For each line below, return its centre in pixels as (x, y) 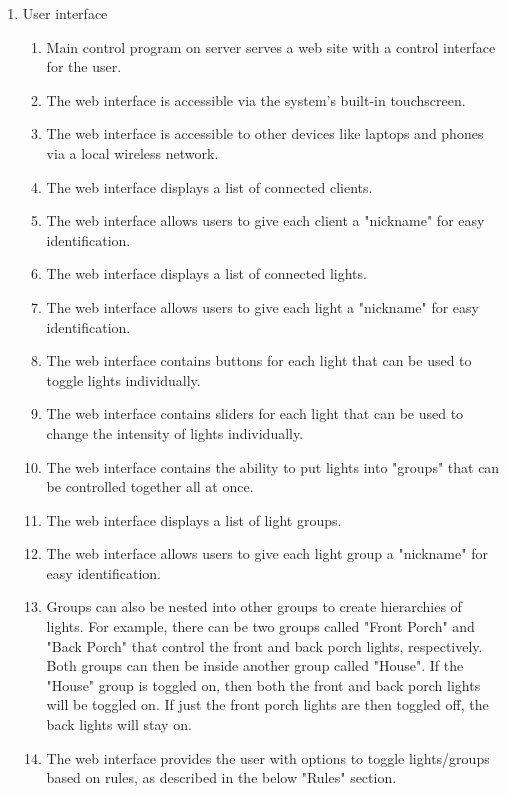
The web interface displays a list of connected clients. (209, 186)
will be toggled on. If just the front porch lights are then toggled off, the (267, 704)
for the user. (84, 66)
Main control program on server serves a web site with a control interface (271, 46)
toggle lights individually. (123, 379)
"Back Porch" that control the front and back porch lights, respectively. (264, 645)
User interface (65, 13)
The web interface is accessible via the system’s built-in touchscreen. (256, 99)
